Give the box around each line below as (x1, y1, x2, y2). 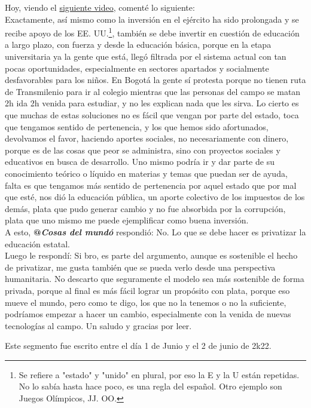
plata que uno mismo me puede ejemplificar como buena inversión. (5, 214, 249, 226)
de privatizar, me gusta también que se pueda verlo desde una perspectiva (5, 260, 276, 273)
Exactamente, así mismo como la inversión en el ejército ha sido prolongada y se (5, 13, 299, 25)
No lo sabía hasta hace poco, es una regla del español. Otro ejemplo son (19, 380, 282, 392)
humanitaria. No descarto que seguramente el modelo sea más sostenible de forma (5, 272, 304, 285)
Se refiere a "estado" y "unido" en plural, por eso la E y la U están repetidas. (19, 368, 300, 381)
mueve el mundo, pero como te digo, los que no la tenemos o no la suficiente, (5, 296, 286, 308)
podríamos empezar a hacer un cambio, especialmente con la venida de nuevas (5, 308, 291, 320)
